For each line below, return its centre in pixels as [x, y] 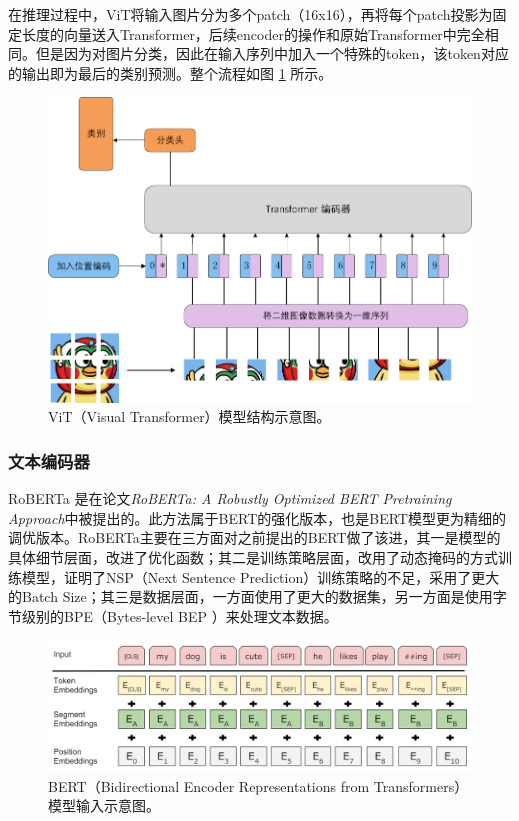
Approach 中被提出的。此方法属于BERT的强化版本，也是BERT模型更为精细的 [257, 517]
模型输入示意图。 [104, 805]
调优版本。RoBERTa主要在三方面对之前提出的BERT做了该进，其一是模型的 [254, 537]
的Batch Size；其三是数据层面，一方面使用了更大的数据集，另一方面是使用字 [257, 596]
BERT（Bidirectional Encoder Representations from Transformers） [258, 785]
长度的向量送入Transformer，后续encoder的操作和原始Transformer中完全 [253, 33]
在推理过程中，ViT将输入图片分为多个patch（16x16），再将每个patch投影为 [250, 14]
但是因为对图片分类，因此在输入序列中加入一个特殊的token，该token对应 [272, 53]
